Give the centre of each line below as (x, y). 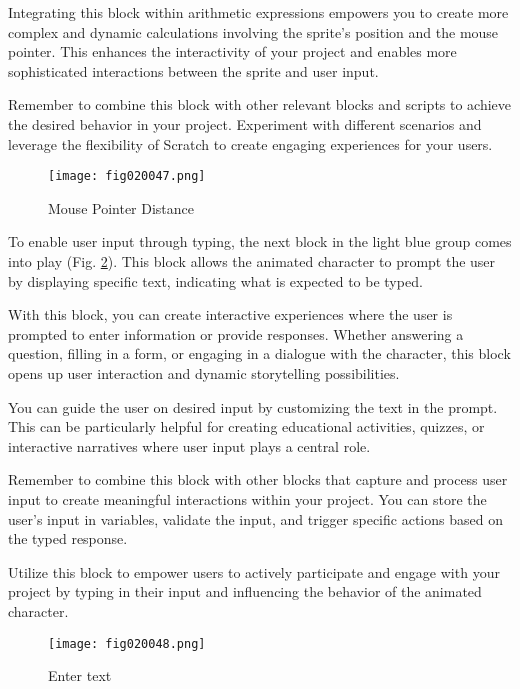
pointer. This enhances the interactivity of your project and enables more (232, 51)
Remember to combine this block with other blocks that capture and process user (258, 479)
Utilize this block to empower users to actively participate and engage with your (254, 571)
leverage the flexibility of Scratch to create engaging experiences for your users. (250, 143)
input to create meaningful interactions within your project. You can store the (247, 498)
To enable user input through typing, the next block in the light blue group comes (260, 241)
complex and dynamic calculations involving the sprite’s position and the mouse (253, 31)
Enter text (80, 675)
